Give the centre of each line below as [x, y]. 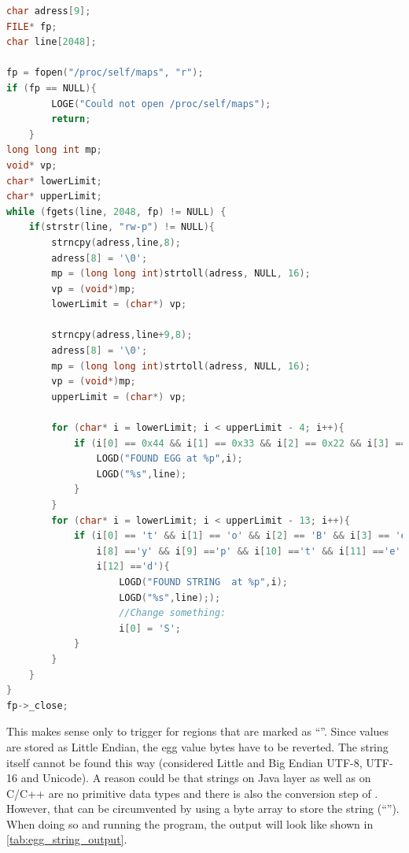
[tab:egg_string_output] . [67, 839]
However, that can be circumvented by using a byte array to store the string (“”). [203, 808]
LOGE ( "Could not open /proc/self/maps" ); [161, 104]
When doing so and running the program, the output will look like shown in [190, 823]
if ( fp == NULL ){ [52, 88]
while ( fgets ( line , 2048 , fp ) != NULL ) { [116, 211]
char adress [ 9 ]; [49, 11]
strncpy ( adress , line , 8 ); [116, 242]
